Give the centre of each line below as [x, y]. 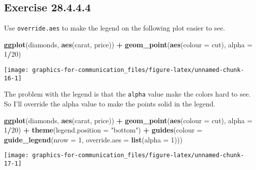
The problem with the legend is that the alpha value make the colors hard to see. [128, 94]
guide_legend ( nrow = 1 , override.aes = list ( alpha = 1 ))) [93, 139]
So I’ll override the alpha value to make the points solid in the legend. [110, 104]
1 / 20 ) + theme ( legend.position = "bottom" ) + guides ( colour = [103, 130]
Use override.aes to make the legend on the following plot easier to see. [115, 28]
